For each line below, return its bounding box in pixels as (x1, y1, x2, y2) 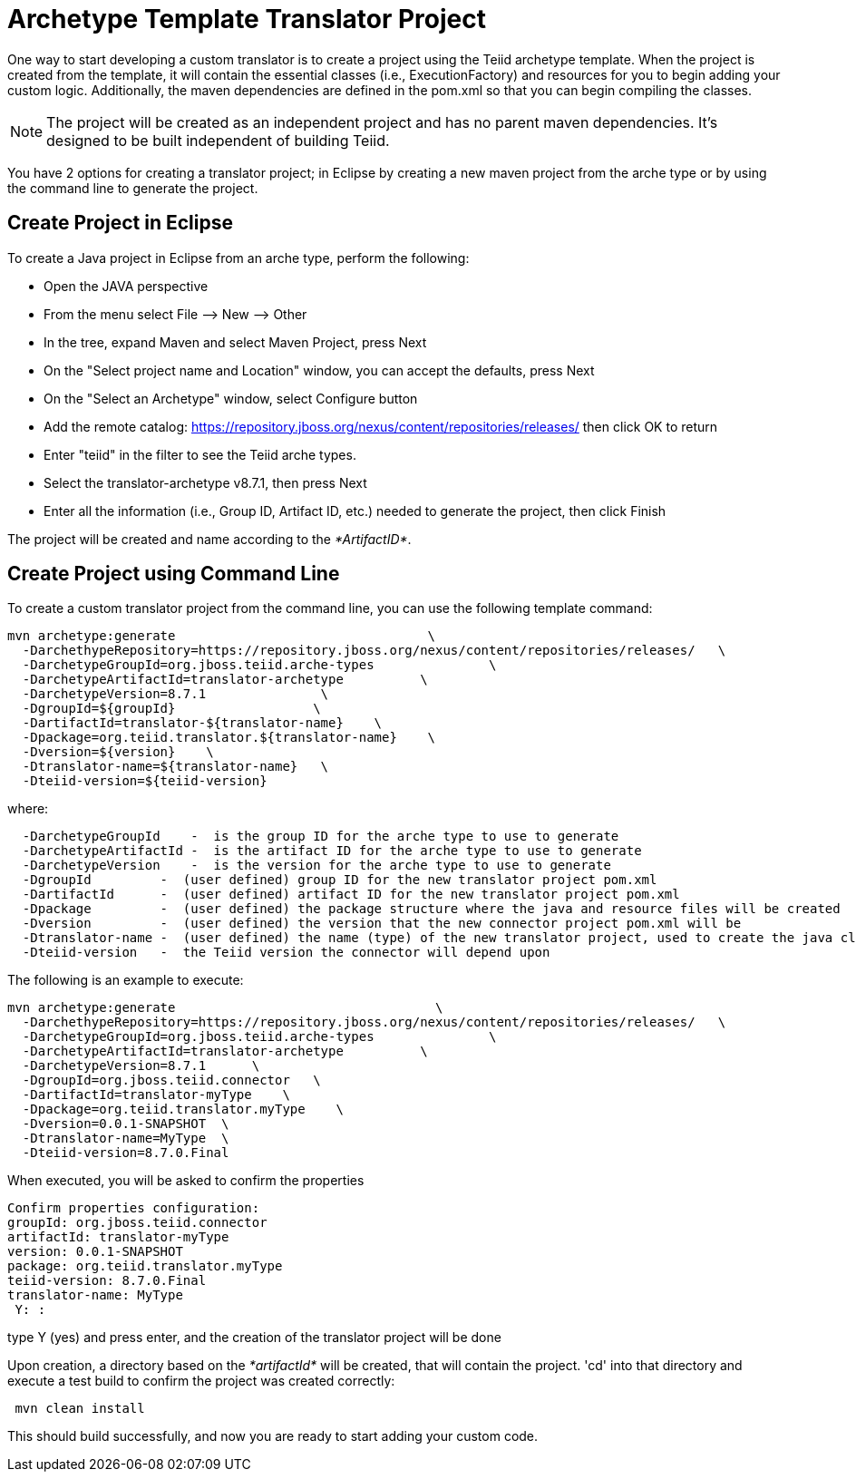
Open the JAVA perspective (44, 277, 209, 294)
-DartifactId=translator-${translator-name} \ (22, 715, 383, 731)
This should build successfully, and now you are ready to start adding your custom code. (7, 1428, 539, 1445)
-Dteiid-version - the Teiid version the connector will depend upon (22, 945, 550, 960)
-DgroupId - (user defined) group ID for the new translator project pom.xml (22, 872, 657, 888)
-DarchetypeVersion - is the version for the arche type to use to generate (22, 858, 611, 873)
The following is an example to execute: (7, 972, 244, 988)
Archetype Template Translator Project (7, 4, 486, 34)
